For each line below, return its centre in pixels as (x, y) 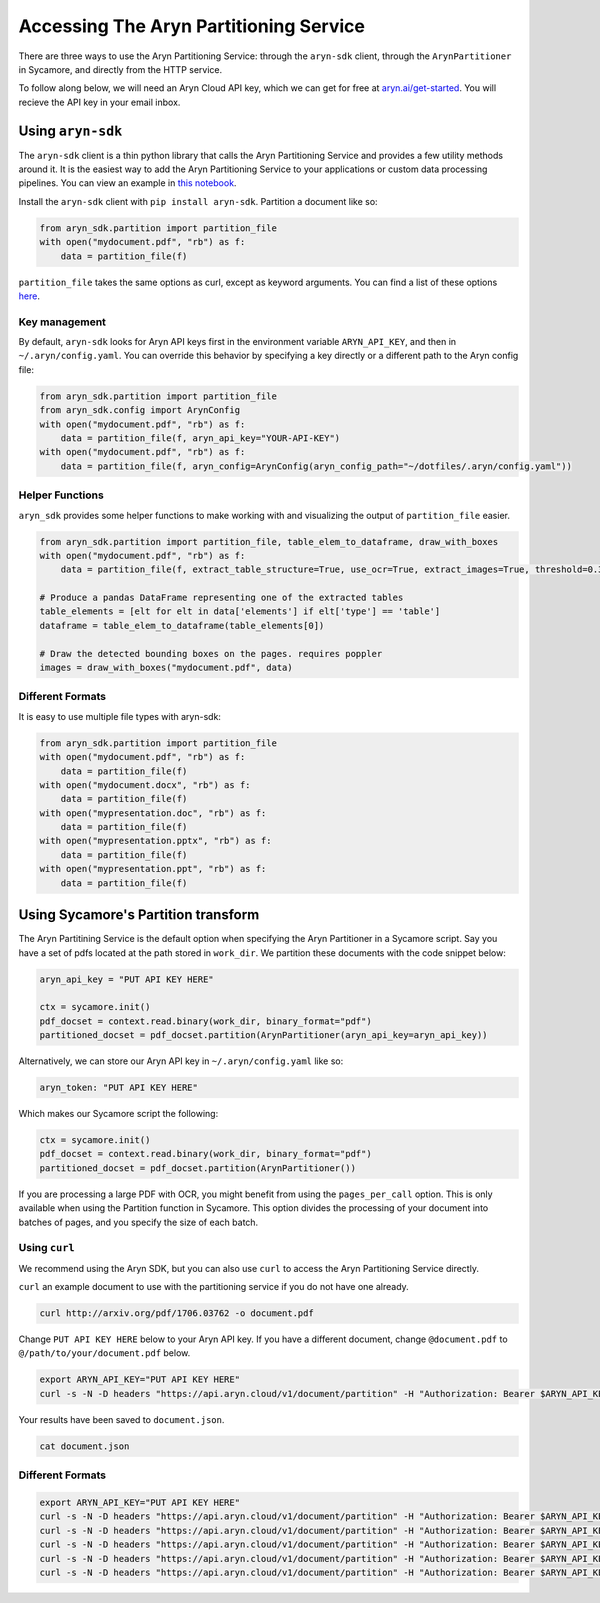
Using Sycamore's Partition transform (139, 915)
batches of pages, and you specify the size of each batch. (138, 1222)
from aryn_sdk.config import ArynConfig (139, 410)
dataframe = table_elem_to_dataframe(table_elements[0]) (182, 625)
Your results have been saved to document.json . (121, 1419)
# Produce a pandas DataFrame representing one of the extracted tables (221, 598)
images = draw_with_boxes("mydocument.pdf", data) (166, 668)
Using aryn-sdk (70, 130)
